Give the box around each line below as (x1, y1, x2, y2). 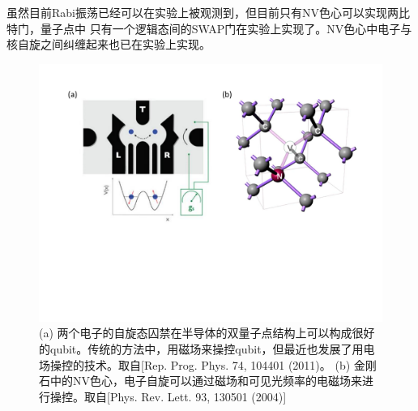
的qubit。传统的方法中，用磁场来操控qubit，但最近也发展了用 (39, 340, 364, 357)
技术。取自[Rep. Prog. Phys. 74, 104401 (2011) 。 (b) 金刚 (83, 356, 377, 373)
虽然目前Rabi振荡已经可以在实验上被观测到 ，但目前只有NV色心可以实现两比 (6, 4, 410, 20)
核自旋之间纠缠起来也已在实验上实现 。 (6, 36, 211, 53)
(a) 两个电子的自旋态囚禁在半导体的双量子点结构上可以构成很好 (39, 324, 375, 341)
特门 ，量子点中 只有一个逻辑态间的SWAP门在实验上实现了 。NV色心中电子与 (6, 19, 412, 36)
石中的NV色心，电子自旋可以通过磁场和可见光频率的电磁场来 (39, 372, 362, 389)
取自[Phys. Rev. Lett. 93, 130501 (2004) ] (83, 387, 287, 405)
